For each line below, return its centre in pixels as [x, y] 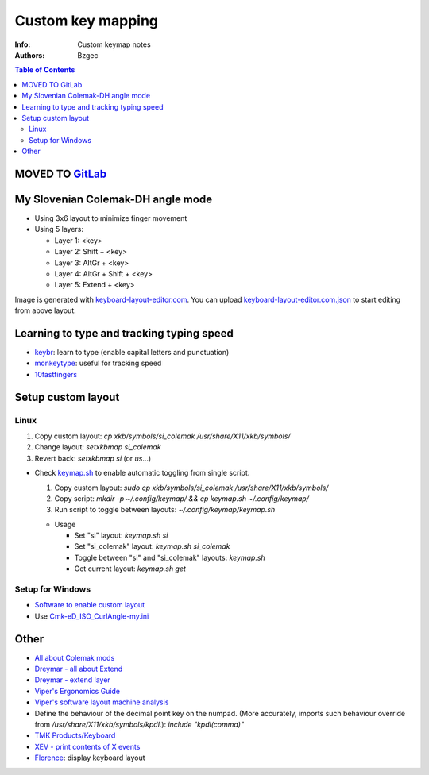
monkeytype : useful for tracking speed [98, 363]
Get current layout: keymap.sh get [130, 569]
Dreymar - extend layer [72, 680]
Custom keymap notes [114, 44]
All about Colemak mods [75, 657]
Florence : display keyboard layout [90, 758]
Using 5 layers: [59, 229]
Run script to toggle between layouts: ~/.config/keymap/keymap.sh [165, 510]
